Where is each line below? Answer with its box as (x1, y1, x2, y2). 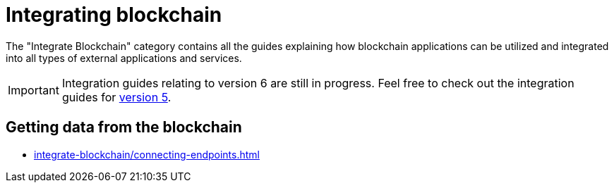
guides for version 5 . (61, 89, 171, 104)
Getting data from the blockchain (6, 118, 242, 137)
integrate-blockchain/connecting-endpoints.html (34, 148, 260, 161)
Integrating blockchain (6, 3, 222, 27)
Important (8, 82, 59, 97)
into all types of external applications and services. (6, 51, 242, 64)
